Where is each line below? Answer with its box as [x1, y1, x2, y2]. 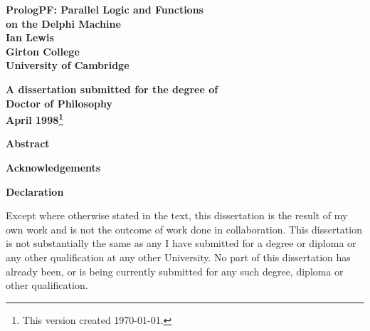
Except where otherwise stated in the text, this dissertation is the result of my [6, 208, 348, 223]
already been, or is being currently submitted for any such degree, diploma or [6, 263, 344, 278]
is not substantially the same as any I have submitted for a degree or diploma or [6, 236, 356, 251]
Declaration [6, 184, 64, 199]
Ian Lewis [6, 30, 54, 45]
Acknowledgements [6, 160, 101, 174]
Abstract [6, 136, 50, 151]
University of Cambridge [6, 58, 129, 73]
